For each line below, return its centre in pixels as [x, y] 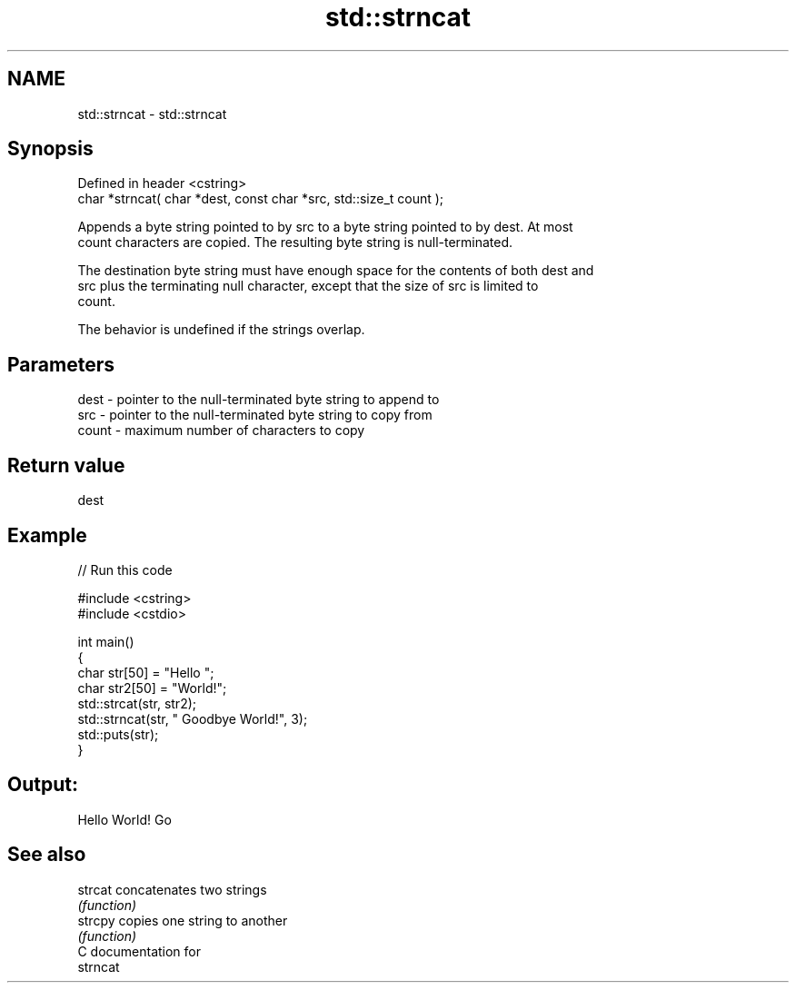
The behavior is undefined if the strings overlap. [221, 330]
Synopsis [50, 149]
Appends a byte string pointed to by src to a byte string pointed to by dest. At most [325, 227]
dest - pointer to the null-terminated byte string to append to [259, 400]
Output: [43, 785]
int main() [106, 641]
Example [47, 535]
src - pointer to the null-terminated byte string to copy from [255, 415]
